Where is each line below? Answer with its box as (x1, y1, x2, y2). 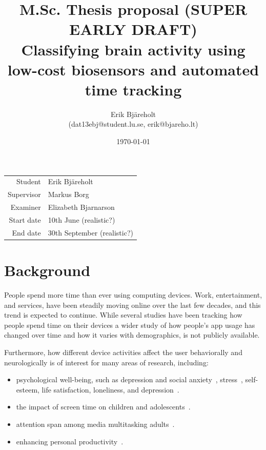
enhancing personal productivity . (16, 436, 124, 446)
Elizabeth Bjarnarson (48, 202, 115, 212)
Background (4, 260, 91, 281)
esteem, (16, 384, 39, 395)
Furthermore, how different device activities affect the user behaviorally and (4, 346, 242, 357)
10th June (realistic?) (48, 214, 115, 225)
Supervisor (8, 189, 41, 200)
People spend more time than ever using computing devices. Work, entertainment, (4, 289, 262, 300)
